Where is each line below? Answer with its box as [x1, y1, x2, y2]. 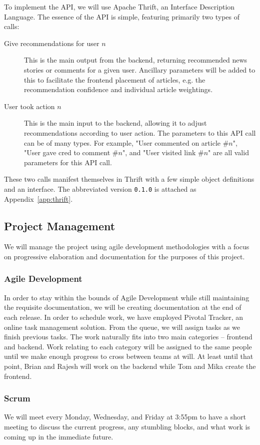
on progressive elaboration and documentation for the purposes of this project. [4, 251, 245, 261]
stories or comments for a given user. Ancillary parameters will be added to [24, 64, 255, 75]
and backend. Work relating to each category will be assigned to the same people [4, 341, 252, 351]
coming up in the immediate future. [4, 431, 113, 441]
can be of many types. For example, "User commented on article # [24, 137, 229, 148]
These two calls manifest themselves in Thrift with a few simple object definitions [4, 174, 254, 184]
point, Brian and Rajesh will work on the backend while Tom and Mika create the [4, 360, 256, 371]
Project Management [4, 218, 115, 233]
